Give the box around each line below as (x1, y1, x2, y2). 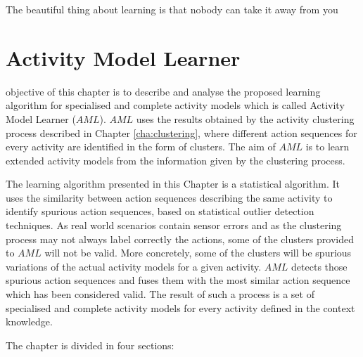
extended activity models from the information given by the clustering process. (6, 152, 345, 167)
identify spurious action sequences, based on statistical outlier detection (6, 204, 314, 219)
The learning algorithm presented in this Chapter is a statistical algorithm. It (6, 176, 340, 191)
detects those (291, 259, 348, 273)
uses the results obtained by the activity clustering (136, 111, 355, 126)
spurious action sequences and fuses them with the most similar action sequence (6, 273, 350, 287)
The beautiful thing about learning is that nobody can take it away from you (6, 2, 338, 16)
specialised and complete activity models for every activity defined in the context (6, 300, 355, 315)
